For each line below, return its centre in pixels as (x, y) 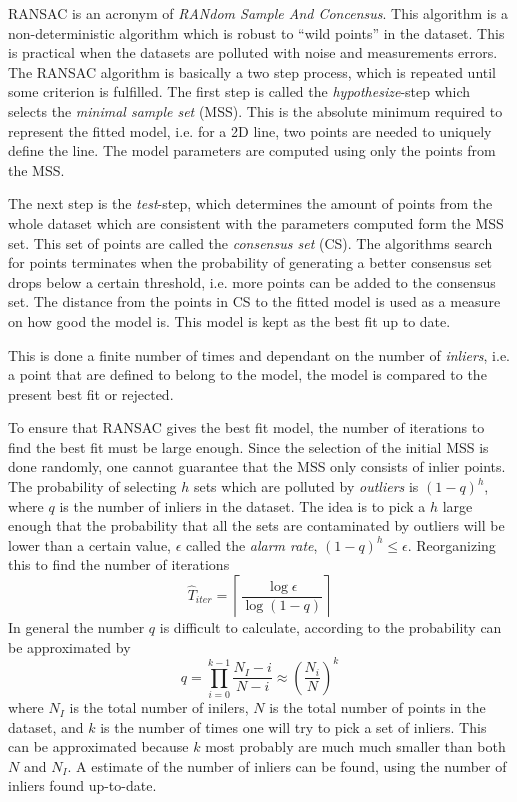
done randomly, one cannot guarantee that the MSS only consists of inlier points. (257, 466)
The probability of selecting (92, 486)
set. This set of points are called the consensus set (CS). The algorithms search (250, 242)
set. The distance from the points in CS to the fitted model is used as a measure (254, 301)
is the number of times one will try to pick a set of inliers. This (293, 726)
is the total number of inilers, (159, 707)
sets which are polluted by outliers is (306, 486)
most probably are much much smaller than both (355, 746)
